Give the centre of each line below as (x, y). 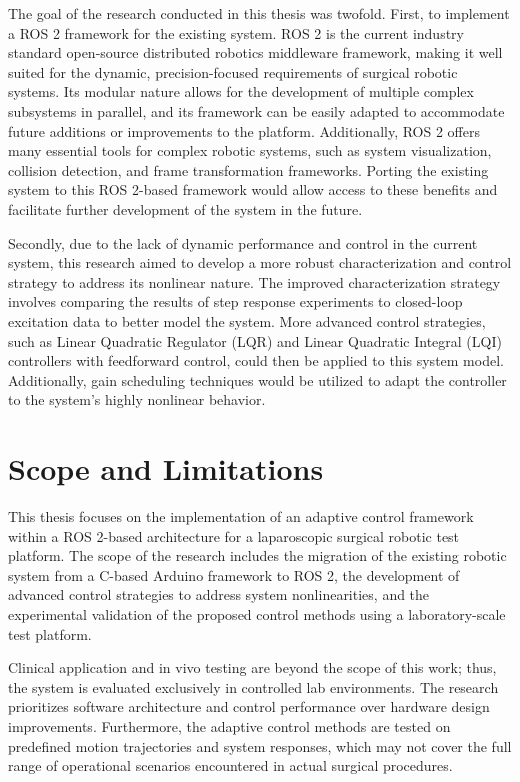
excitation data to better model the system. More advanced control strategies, (247, 320)
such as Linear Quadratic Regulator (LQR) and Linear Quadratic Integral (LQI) (255, 340)
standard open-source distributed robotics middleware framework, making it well (255, 52)
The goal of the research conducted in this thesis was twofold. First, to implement (259, 13)
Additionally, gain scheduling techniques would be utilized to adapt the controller (257, 379)
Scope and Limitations (166, 468)
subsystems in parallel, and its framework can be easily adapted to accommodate (256, 110)
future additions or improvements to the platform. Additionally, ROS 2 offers (244, 130)
